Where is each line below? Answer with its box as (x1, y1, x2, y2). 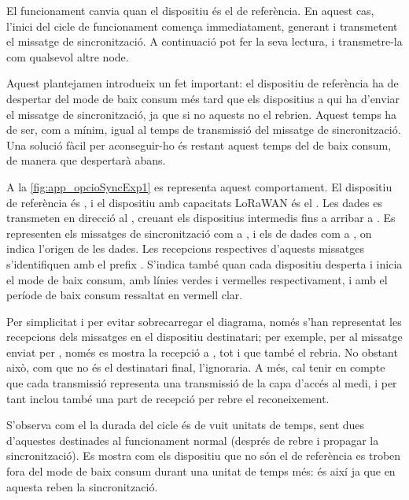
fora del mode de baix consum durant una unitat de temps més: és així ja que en (6, 463, 396, 480)
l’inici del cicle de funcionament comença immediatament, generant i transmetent (6, 17, 398, 34)
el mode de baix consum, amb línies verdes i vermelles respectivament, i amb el (6, 271, 388, 287)
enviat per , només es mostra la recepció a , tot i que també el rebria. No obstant (6, 343, 398, 360)
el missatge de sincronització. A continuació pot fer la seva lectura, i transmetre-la (6, 33, 403, 50)
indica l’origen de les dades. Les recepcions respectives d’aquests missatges (6, 240, 364, 257)
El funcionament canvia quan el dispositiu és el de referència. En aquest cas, (6, 2, 374, 18)
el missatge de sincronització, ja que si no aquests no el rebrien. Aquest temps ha (6, 106, 397, 122)
